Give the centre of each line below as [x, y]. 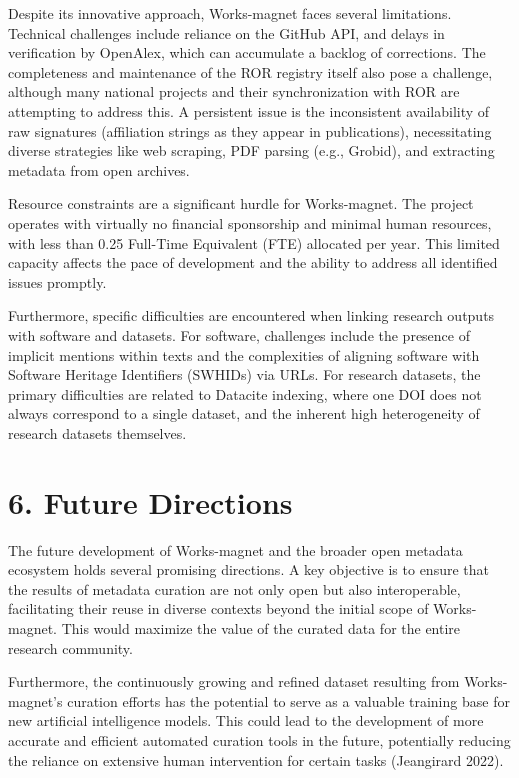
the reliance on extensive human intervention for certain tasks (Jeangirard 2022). [256, 759]
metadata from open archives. [99, 169]
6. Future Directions [150, 501]
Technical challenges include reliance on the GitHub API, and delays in [226, 32]
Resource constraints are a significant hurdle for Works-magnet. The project [241, 203]
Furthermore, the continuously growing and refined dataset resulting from [234, 681]
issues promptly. [57, 281]
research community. [70, 647]
